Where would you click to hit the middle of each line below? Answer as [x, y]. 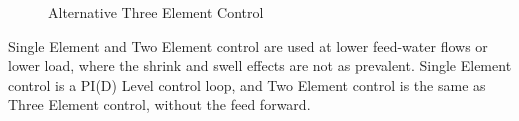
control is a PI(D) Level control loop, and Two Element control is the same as [247, 84]
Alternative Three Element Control [156, 12]
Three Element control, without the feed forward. [159, 104]
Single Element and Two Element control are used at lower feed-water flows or [248, 45]
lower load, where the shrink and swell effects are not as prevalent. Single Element [260, 65]
